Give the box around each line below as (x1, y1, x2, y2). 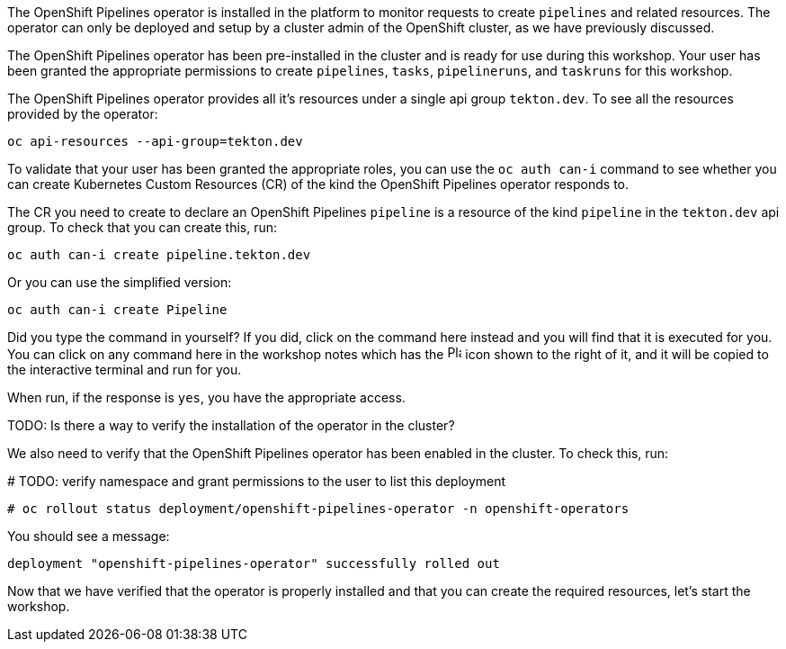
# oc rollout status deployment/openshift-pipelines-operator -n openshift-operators (7, 501, 630, 516)
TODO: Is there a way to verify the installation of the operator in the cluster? (7, 418, 455, 433)
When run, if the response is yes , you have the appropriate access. (7, 390, 406, 405)
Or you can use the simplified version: (7, 275, 232, 290)
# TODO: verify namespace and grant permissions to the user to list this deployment (7, 473, 506, 489)
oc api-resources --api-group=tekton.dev (7, 134, 303, 149)
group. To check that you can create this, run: (7, 220, 278, 235)
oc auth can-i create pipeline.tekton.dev (7, 248, 311, 262)
